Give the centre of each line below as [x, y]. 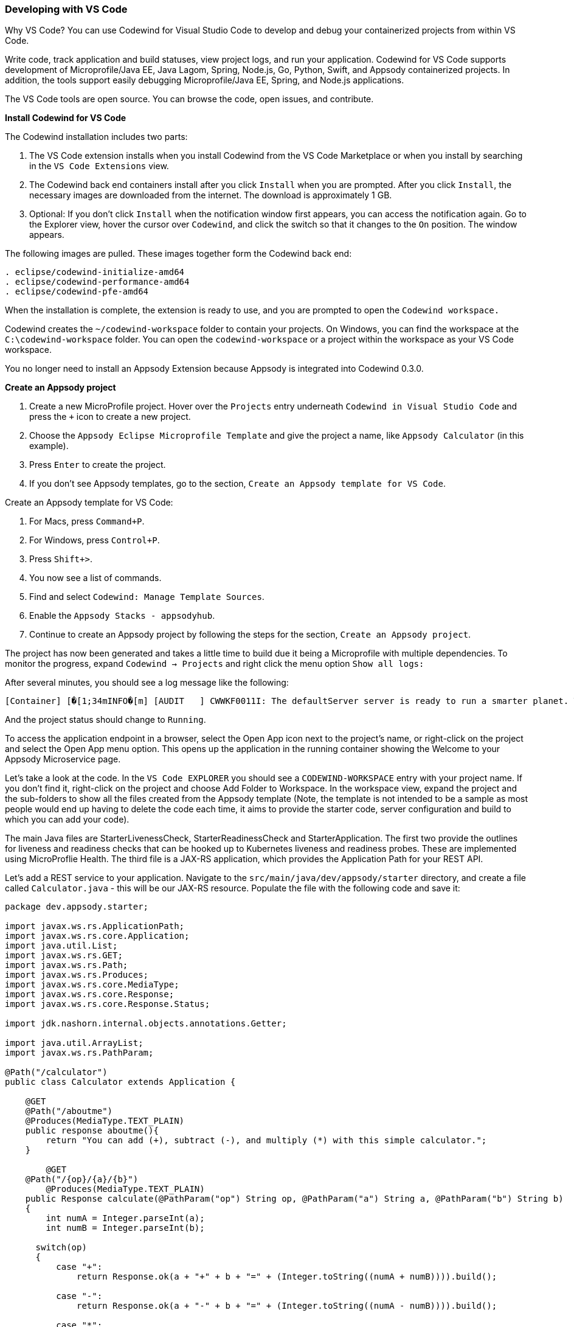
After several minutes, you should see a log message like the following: [147, 683]
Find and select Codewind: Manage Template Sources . [147, 597]
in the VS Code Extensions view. [99, 166]
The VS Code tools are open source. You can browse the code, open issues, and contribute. [189, 99]
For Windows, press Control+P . [95, 540]
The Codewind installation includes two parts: [96, 137]
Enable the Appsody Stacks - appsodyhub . [122, 616]
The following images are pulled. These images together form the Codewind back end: [178, 254]
